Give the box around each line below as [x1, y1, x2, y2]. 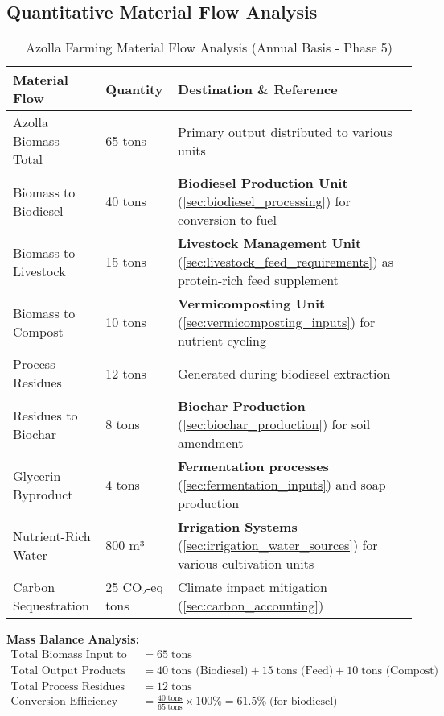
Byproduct [13, 484, 73, 503]
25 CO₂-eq [105, 577, 163, 597]
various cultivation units [178, 554, 314, 573]
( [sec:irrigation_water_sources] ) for [178, 536, 378, 555]
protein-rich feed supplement [178, 271, 339, 290]
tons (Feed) [276, 664, 334, 677]
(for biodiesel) [269, 696, 338, 708]
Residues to [13, 405, 78, 424]
